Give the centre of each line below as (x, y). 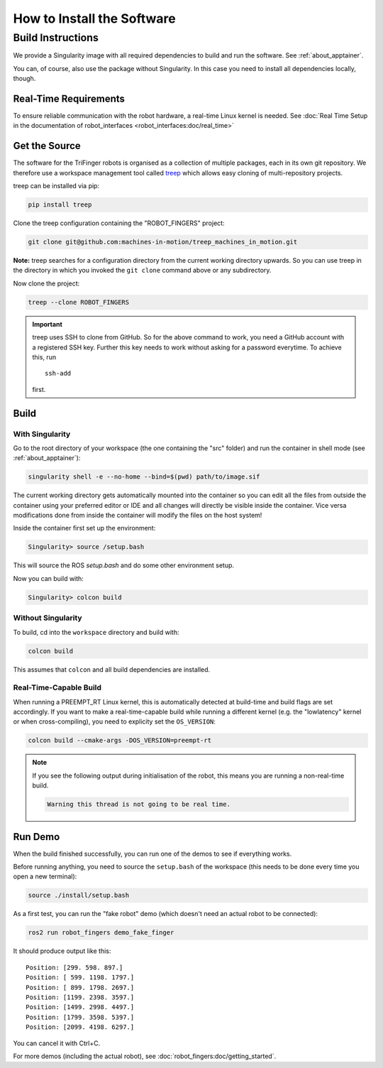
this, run (44, 357)
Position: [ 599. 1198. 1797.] (80, 977)
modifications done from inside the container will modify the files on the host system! (138, 516)
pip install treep (60, 205)
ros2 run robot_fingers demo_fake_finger (101, 933)
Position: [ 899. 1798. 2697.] (80, 987)
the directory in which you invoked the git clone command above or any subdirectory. (142, 271)
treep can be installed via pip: (56, 186)
